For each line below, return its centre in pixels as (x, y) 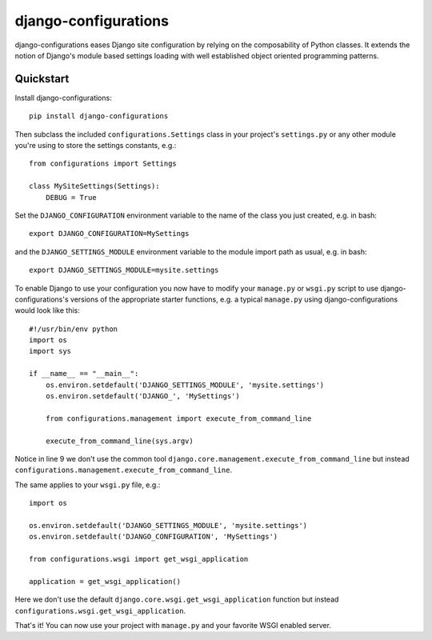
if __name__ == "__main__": (84, 374)
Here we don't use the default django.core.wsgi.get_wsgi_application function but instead (177, 599)
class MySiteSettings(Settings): (94, 186)
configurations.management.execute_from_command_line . (123, 470)
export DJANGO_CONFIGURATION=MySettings (109, 234)
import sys (50, 351)
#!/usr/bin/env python (74, 329)
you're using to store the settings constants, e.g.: (96, 146)
